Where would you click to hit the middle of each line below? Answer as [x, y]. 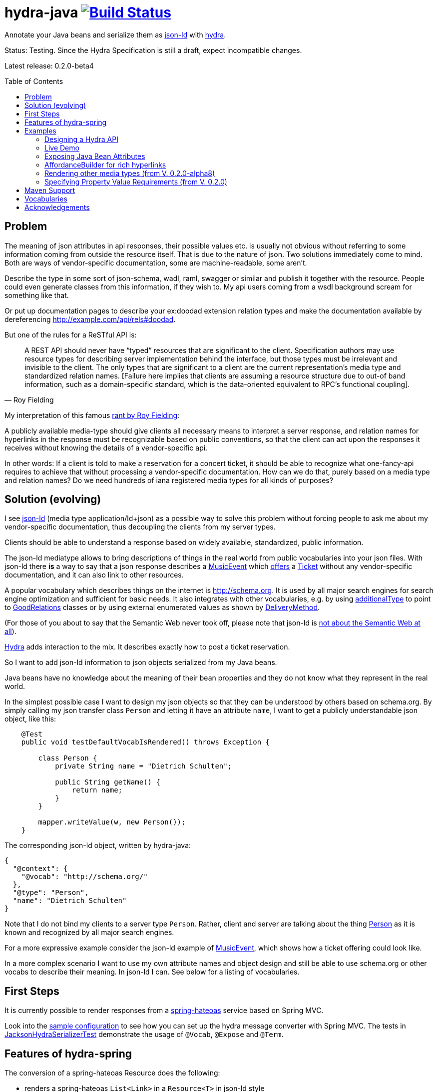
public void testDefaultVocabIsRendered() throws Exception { [146, 742]
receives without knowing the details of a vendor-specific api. [106, 447]
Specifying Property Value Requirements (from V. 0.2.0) [136, 181]
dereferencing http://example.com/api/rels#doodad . [90, 319]
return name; [97, 790]
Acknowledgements [57, 207]
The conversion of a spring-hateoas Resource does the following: [112, 1073]
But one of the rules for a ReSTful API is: [71, 334]
